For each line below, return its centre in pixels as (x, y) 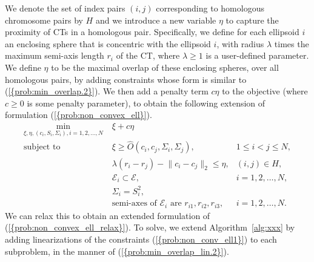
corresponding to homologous (210, 8)
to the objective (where (265, 91)
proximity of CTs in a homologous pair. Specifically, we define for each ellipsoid (152, 32)
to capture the (252, 20)
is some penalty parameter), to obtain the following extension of (146, 103)
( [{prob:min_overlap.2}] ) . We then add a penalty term (107, 91)
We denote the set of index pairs (65, 8)
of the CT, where (148, 55)
